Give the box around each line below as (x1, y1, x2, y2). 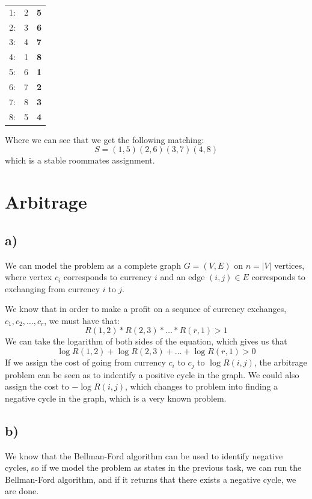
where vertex (5, 271, 52, 283)
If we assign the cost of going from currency (5, 356, 166, 369)
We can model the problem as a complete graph (5, 259, 181, 271)
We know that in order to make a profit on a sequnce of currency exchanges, (5, 302, 287, 315)
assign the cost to (5, 380, 69, 393)
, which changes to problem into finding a (124, 380, 278, 393)
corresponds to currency (63, 271, 152, 283)
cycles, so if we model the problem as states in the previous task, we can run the (5, 461, 302, 474)
